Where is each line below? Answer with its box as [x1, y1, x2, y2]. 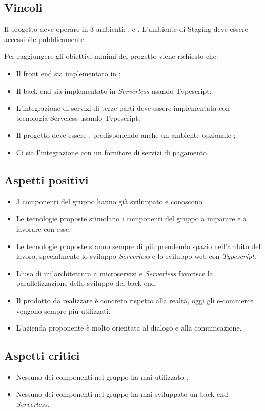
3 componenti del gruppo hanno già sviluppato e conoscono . [16, 196, 207, 207]
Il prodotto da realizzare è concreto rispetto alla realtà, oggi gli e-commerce [16, 295, 254, 305]
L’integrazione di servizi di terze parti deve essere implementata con [16, 102, 230, 113]
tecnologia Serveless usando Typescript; [16, 112, 140, 123]
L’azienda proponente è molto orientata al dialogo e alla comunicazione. [16, 322, 242, 333]
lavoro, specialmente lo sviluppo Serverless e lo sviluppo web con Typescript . [16, 251, 256, 261]
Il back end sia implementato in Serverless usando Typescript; [16, 85, 212, 96]
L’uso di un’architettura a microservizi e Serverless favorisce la [16, 268, 213, 278]
